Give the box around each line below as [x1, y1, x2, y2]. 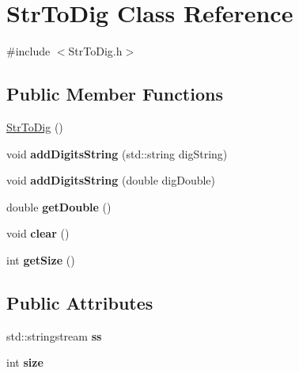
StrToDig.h [68, 43, 123, 59]
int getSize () [6, 251, 75, 268]
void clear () [6, 225, 70, 242]
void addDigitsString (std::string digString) [6, 145, 228, 162]
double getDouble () [6, 198, 112, 215]
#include [6, 43, 51, 59]
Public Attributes [6, 290, 153, 314]
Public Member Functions [6, 82, 223, 106]
